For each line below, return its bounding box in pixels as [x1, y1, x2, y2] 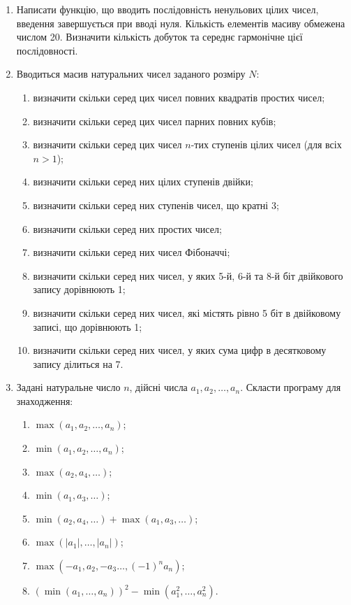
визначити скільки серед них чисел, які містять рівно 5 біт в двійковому [33, 305, 341, 320]
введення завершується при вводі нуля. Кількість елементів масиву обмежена [16, 15, 345, 30]
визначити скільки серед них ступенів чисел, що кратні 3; [33, 197, 279, 212]
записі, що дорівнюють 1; [33, 319, 142, 334]
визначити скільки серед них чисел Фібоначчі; [33, 245, 230, 259]
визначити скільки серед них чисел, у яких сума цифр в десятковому [33, 343, 327, 357]
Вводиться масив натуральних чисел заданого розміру [16, 66, 246, 81]
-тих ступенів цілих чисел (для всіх [191, 137, 342, 152]
